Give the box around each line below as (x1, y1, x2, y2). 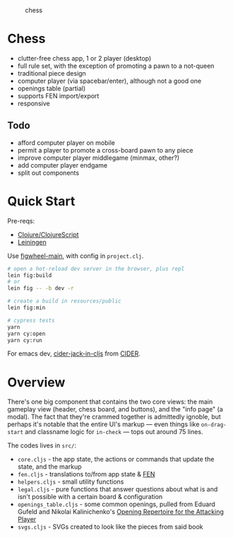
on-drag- (201, 421, 227, 428)
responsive (17, 99, 51, 107)
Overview (7, 374, 66, 390)
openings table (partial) (17, 84, 86, 93)
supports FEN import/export (17, 91, 100, 100)
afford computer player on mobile (17, 138, 115, 147)
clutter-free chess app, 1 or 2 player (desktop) (17, 54, 152, 62)
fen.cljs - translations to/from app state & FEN (17, 470, 155, 479)
